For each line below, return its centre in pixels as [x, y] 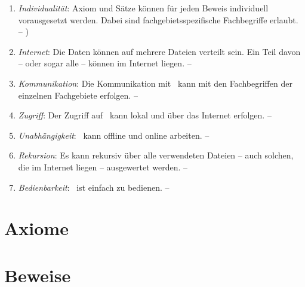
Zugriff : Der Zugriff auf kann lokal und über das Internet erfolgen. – [145, 115]
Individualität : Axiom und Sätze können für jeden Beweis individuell [143, 8]
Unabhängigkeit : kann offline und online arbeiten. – [114, 135]
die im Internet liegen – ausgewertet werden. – [103, 167]
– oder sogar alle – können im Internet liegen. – [105, 63]
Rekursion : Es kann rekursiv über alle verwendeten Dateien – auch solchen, [156, 155]
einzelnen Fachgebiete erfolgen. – [78, 95]
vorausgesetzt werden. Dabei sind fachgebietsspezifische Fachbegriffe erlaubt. [158, 19]
